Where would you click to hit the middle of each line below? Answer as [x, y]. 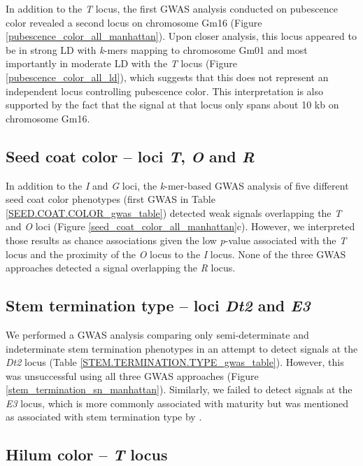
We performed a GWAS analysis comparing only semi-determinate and [157, 334]
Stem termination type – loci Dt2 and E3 [158, 305]
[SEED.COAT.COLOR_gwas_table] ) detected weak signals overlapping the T [174, 212]
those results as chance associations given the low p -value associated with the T [176, 240]
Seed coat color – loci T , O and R [130, 156]
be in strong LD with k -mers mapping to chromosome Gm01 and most [157, 49]
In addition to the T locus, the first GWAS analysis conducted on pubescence [172, 8]
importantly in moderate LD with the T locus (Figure [121, 63]
